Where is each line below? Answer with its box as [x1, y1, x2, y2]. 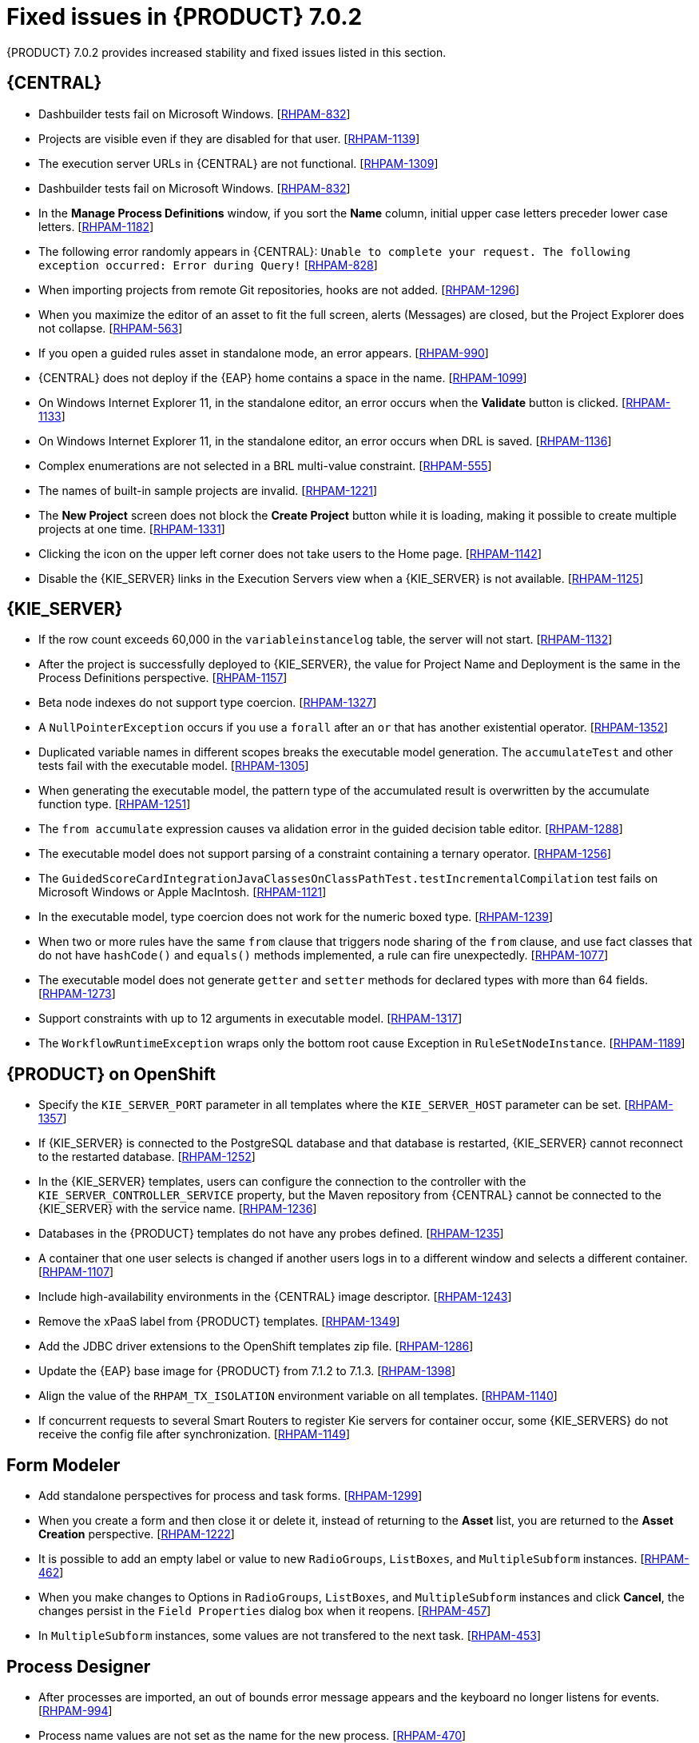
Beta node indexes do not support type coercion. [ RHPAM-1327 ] [38, 696, 377, 710]
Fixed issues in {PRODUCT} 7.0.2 [6, 3, 363, 30]
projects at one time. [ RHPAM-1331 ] [38, 521, 225, 536]
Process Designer [6, 1656, 151, 1677]
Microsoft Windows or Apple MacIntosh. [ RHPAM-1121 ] [38, 885, 327, 899]
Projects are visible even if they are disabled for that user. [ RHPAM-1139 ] [38, 131, 420, 146]
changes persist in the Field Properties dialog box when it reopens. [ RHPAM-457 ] [38, 1604, 491, 1618]
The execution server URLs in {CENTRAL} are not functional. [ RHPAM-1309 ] [38, 156, 439, 170]
